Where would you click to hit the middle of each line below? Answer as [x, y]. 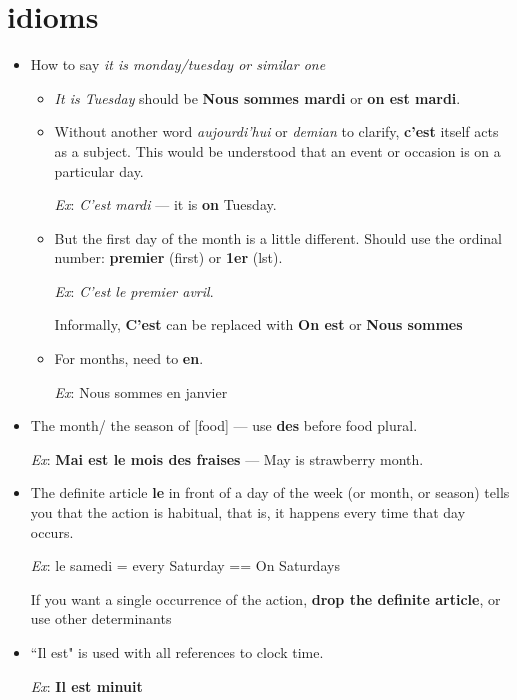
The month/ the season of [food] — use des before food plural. [224, 425]
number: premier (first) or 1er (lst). [168, 257]
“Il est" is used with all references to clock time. [177, 652]
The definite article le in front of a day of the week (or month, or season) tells [270, 492]
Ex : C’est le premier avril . [134, 290]
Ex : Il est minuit [86, 685]
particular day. [99, 170]
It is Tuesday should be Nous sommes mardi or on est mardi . [257, 97]
